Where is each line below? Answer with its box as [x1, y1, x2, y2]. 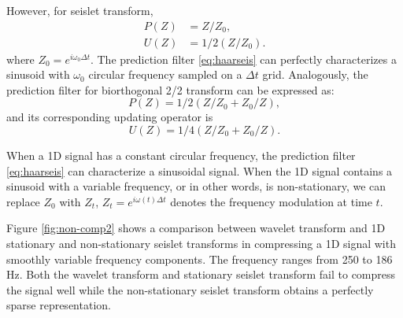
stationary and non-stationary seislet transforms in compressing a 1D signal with [6, 235, 396, 251]
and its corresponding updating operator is [6, 109, 213, 125]
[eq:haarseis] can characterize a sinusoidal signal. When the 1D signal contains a [6, 162, 393, 179]
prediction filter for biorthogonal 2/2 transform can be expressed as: [6, 81, 335, 98]
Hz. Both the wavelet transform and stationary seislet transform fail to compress [6, 266, 396, 283]
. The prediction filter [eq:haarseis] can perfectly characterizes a [90, 50, 397, 67]
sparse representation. [6, 297, 111, 313]
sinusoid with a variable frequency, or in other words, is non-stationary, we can [6, 178, 386, 194]
